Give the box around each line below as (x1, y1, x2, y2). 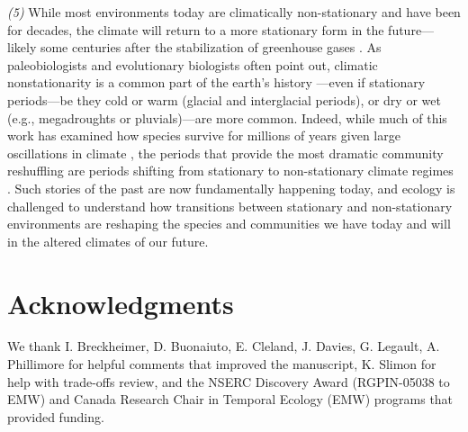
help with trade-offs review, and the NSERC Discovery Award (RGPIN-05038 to (7, 372, 450, 391)
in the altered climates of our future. (7, 231, 209, 250)
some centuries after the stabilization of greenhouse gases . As (40, 38, 382, 57)
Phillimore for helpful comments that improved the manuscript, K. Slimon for (7, 355, 436, 373)
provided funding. (7, 407, 104, 426)
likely (7, 38, 37, 57)
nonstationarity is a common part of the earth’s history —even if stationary (7, 73, 426, 92)
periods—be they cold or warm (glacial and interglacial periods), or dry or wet (7, 90, 441, 109)
